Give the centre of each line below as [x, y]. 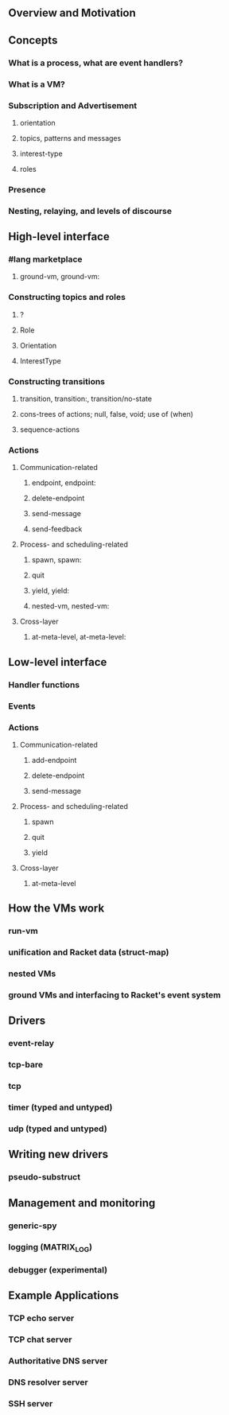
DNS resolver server [49, 1382]
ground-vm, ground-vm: [60, 277]
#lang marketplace [45, 259]
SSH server [31, 1403]
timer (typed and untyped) [60, 1107]
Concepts [33, 40]
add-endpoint [54, 760]
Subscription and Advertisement [73, 105]
